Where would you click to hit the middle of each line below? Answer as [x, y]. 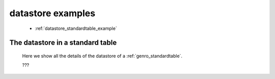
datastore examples [52, 13]
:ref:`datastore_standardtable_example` [76, 28]
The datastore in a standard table [63, 43]
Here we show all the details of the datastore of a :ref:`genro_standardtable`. [102, 56]
